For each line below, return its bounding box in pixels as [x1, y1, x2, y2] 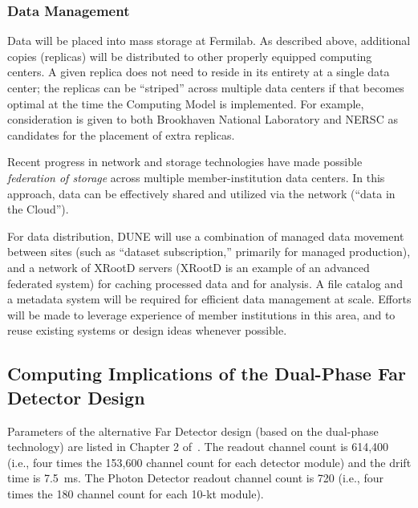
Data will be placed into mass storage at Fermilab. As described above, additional [7, 32, 411, 49]
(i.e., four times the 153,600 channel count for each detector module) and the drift [7, 453, 412, 470]
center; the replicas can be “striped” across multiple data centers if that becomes [7, 79, 404, 96]
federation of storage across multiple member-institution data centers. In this [7, 169, 385, 185]
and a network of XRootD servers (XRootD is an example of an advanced [7, 258, 370, 275]
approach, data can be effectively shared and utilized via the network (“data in [7, 185, 396, 201]
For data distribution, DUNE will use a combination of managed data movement [7, 227, 404, 244]
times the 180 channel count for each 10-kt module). [7, 485, 264, 502]
